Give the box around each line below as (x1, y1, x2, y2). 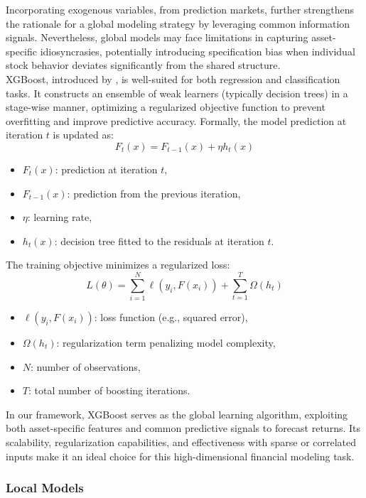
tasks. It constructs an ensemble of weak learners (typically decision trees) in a (6, 85, 348, 100)
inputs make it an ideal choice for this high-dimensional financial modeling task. (6, 448, 355, 463)
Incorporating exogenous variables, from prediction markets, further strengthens (6, 2, 354, 16)
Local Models (6, 479, 84, 497)
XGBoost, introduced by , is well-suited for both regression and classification (6, 71, 340, 86)
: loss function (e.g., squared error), (94, 310, 248, 325)
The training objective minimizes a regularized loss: (6, 257, 230, 272)
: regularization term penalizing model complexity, (56, 335, 276, 350)
